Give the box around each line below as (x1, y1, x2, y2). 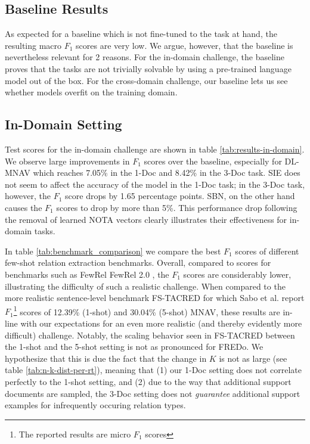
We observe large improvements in (5, 154, 130, 167)
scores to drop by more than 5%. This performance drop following (56, 201, 297, 213)
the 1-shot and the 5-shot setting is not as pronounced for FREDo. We (5, 340, 263, 353)
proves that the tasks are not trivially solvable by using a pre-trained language (5, 62, 292, 74)
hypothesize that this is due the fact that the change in (5, 352, 207, 364)
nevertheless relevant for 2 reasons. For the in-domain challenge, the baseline (5, 51, 284, 63)
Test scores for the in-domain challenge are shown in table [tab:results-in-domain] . (5, 142, 305, 155)
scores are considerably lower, (183, 268, 292, 280)
